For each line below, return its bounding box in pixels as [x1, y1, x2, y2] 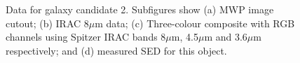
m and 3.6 [204, 29, 247, 44]
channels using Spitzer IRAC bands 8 [6, 29, 166, 44]
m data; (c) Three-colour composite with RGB [95, 15, 295, 30]
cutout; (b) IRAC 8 [6, 15, 89, 30]
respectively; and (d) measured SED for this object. [6, 43, 227, 57]
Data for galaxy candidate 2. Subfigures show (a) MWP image [6, 2, 274, 16]
